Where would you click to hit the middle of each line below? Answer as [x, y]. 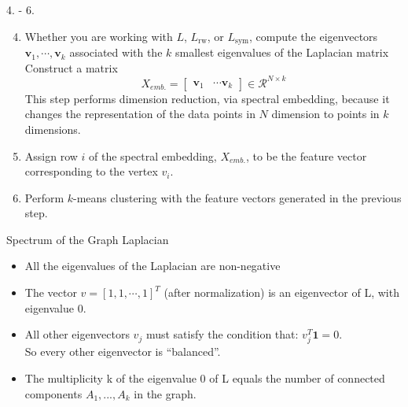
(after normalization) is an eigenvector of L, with [281, 292]
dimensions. [53, 129]
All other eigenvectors [77, 334]
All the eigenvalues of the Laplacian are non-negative [153, 266]
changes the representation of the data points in [140, 114]
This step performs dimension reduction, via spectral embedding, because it [207, 98]
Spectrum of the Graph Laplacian [88, 239]
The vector [51, 292]
